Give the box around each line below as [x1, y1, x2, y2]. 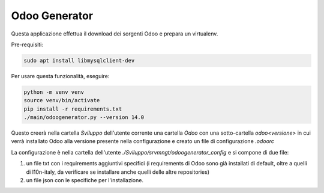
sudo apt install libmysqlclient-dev [23, 57, 135, 64]
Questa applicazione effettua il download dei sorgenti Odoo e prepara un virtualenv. [11, 30, 218, 37]
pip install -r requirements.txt [23, 105, 122, 112]
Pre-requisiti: [11, 41, 43, 48]
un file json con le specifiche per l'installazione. [26, 177, 144, 183]
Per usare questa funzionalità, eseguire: [11, 72, 110, 79]
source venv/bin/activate [23, 97, 100, 104]
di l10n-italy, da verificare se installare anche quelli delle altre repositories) [26, 168, 210, 176]
